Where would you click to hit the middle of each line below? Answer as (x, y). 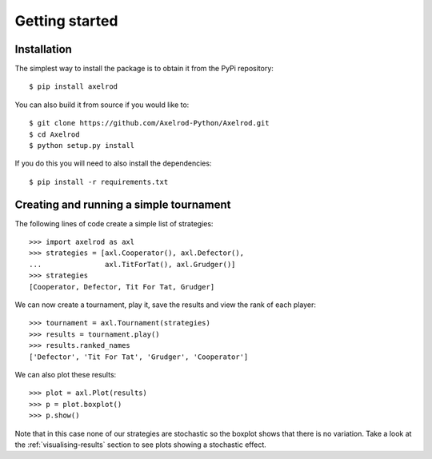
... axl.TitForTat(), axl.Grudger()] (132, 264)
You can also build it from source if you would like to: (102, 105)
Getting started (66, 21)
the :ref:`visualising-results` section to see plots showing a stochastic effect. (141, 445)
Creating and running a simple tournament (123, 204)
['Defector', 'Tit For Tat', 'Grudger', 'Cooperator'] (139, 357)
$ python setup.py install (82, 146)
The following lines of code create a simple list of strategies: (114, 223)
